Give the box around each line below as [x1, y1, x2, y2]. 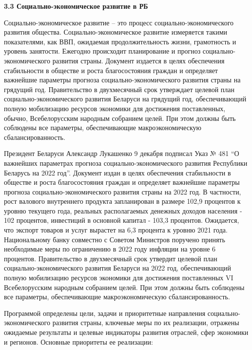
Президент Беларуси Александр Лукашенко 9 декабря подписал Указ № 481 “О [4, 148, 239, 158]
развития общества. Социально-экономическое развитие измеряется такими [4, 27, 228, 37]
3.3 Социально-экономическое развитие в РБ [4, 1, 148, 11]
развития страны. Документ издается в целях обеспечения [52, 55, 225, 65]
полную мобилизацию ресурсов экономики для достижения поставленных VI [4, 272, 233, 283]
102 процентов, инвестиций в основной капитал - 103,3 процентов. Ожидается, [4, 215, 239, 225]
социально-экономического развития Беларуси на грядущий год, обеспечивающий [4, 94, 247, 104]
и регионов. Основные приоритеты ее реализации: [4, 336, 153, 347]
